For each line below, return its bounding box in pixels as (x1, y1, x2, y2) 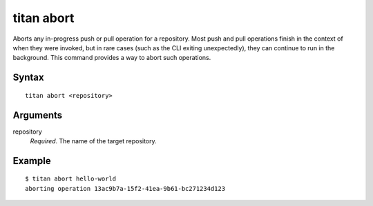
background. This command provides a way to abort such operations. (12, 54, 211, 62)
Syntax (12, 72, 44, 83)
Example (12, 155, 51, 167)
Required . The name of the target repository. (30, 137, 157, 145)
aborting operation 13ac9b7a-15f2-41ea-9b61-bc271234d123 (25, 185, 226, 192)
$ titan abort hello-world (25, 175, 117, 183)
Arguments (12, 109, 63, 121)
